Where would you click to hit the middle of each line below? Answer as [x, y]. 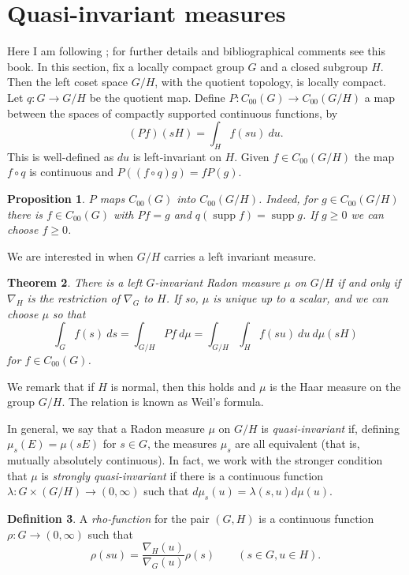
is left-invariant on [177, 156]
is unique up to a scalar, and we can [301, 298]
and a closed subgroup [314, 66]
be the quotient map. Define [157, 97]
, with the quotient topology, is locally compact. [270, 82]
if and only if [369, 282]
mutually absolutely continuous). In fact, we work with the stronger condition [195, 460]
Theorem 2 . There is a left [75, 282]
